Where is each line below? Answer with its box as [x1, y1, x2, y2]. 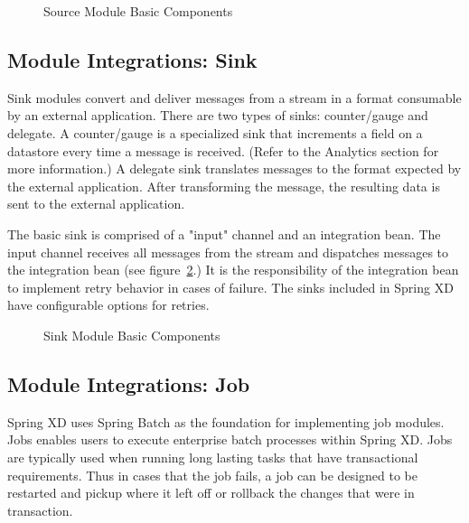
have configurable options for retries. [7, 295, 210, 314]
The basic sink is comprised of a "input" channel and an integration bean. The [7, 224, 441, 243]
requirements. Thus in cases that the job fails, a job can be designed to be [7, 465, 417, 484]
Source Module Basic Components [43, 2, 233, 20]
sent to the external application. [7, 194, 185, 213]
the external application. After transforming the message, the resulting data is [7, 176, 440, 195]
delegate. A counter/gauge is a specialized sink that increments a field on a [7, 123, 423, 142]
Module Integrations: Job [7, 369, 250, 397]
